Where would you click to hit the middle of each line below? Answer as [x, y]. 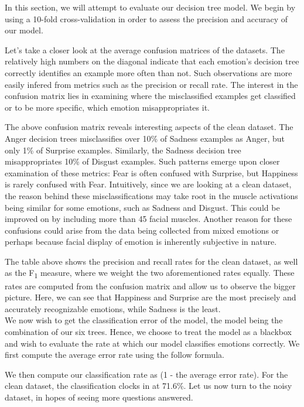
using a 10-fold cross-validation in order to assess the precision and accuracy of [146, 18]
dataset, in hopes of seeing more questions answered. [99, 397]
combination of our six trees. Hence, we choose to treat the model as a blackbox [148, 331]
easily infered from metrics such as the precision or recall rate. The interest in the [151, 84]
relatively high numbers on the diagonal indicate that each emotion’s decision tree [152, 61]
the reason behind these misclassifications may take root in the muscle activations [151, 195]
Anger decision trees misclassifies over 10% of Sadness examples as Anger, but [145, 138]
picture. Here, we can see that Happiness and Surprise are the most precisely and [151, 297]
